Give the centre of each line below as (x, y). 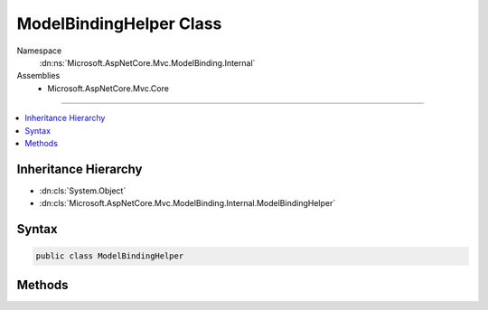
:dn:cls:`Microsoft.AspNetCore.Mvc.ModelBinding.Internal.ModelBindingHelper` (188, 203)
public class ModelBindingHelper (110, 256)
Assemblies (38, 76)
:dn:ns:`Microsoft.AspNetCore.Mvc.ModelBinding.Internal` (147, 62)
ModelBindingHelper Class (119, 23)
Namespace (39, 51)
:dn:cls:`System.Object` (83, 191)
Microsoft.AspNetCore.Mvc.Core (108, 88)
